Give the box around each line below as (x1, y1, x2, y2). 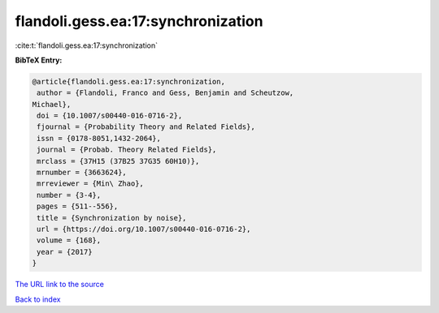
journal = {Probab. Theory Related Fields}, (37, 145, 217, 154)
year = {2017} (37, 247, 93, 256)
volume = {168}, (37, 236, 102, 245)
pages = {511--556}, (37, 202, 119, 211)
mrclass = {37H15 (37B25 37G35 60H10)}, (37, 156, 200, 165)
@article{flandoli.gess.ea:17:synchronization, (32, 77, 225, 86)
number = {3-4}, (37, 191, 102, 199)
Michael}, (32, 100, 72, 109)
